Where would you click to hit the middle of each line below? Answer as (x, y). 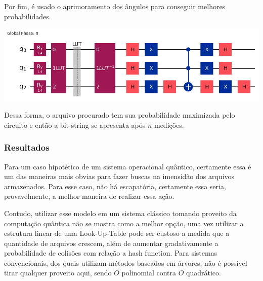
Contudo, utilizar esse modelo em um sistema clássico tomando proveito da (120, 213)
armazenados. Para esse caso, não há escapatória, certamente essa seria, (115, 186)
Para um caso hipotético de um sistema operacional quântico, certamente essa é (128, 166)
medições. (169, 125)
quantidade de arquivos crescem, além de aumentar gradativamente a (111, 243)
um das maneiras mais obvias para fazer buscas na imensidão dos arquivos (119, 176)
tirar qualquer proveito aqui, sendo (58, 273)
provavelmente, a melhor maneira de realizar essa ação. (89, 196)
